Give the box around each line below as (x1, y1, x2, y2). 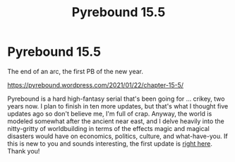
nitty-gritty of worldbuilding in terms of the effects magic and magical (7, 124, 210, 132)
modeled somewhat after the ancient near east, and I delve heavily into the (7, 117, 224, 125)
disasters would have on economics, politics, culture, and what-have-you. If (7, 132, 228, 140)
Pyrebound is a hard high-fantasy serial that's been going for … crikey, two (7, 94, 225, 103)
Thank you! (7, 147, 40, 155)
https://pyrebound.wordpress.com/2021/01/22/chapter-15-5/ (7, 80, 184, 89)
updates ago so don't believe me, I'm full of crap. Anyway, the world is (7, 109, 212, 118)
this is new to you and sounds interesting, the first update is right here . (7, 139, 213, 148)
